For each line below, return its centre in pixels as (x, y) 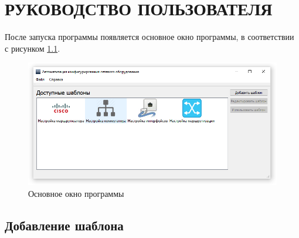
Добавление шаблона (64, 225)
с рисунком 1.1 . (33, 48)
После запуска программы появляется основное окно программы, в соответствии (149, 37)
